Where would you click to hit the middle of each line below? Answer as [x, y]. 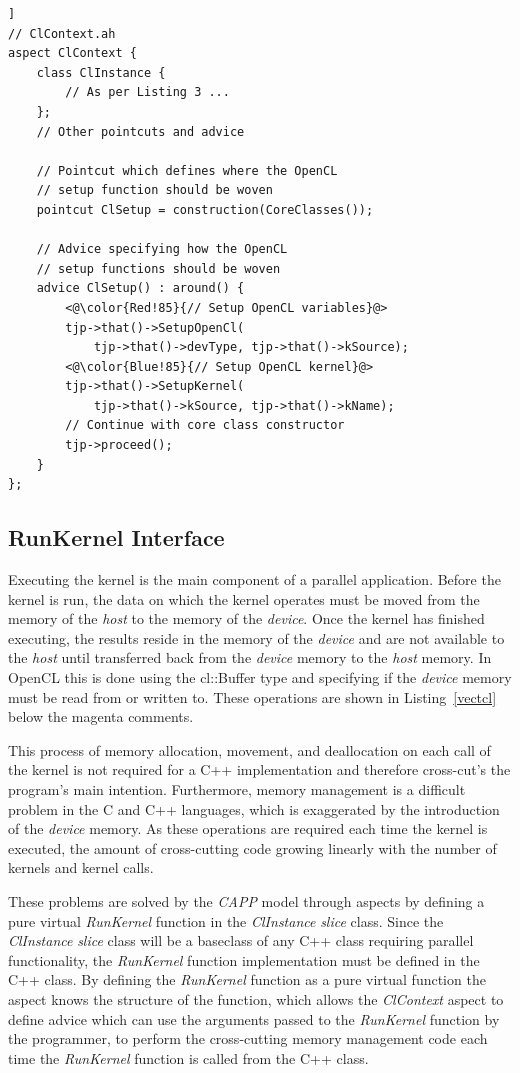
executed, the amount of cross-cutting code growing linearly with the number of [252, 847]
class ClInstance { [101, 72]
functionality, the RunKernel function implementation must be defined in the [244, 959]
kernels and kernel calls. [81, 867]
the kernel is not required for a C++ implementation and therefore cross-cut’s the [259, 769]
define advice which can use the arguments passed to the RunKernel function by [254, 1018]
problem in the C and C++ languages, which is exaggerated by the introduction [254, 808]
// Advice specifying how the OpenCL [162, 249]
